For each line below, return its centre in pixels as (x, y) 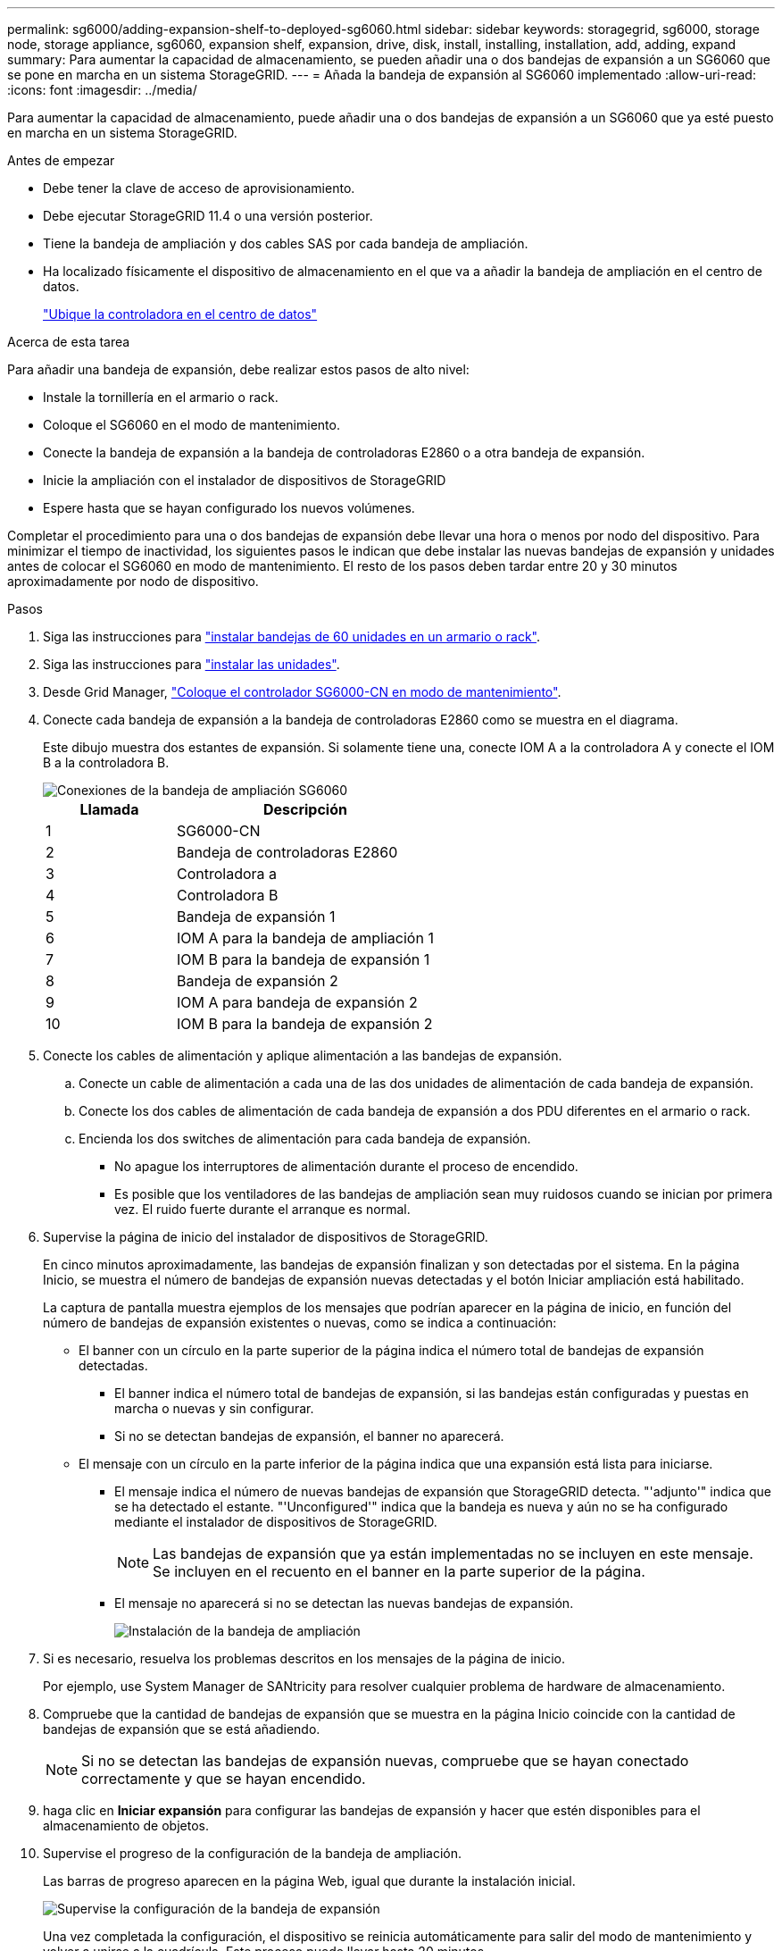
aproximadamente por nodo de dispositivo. (133, 581)
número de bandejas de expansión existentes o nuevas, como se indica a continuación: (300, 1323)
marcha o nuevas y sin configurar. (214, 1408)
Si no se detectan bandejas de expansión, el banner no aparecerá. (309, 1436)
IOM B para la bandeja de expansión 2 (304, 1024)
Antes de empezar (61, 160)
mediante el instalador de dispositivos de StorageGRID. (276, 1522)
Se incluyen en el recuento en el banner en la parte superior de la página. (399, 1571)
